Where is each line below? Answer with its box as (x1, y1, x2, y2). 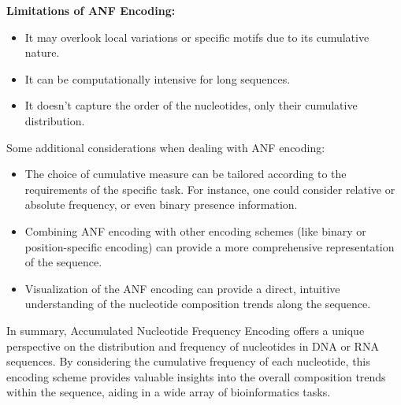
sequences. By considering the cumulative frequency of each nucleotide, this (6, 353, 370, 370)
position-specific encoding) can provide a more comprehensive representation (24, 238, 395, 255)
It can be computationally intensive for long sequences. (24, 70, 291, 87)
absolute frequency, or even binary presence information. (24, 196, 298, 213)
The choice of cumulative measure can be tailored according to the (24, 165, 347, 182)
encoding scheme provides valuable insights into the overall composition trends (6, 368, 386, 385)
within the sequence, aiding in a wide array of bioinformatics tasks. (6, 384, 331, 400)
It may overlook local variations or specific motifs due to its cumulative (24, 28, 369, 45)
